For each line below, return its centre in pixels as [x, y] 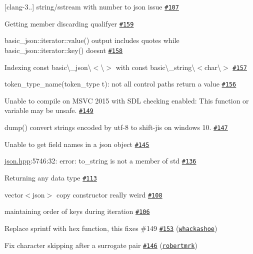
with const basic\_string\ [155, 67]
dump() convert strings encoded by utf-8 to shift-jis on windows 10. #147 [116, 127]
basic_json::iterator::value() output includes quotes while [92, 40]
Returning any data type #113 [51, 178]
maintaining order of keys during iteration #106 [77, 211]
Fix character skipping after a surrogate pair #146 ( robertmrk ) [101, 245]
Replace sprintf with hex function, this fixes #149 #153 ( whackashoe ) [111, 228]
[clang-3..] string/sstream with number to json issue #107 [92, 6]
